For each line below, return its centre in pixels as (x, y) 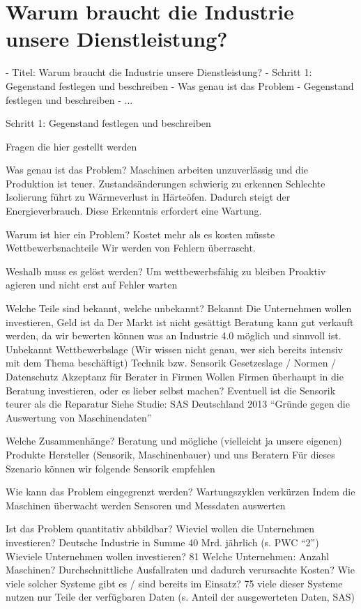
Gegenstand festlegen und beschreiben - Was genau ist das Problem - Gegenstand (180, 85)
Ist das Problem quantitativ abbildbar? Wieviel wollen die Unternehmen (160, 529)
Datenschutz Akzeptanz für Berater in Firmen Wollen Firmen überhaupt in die (175, 376)
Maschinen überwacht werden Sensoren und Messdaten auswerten (146, 505)
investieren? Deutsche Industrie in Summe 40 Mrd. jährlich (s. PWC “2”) (162, 542)
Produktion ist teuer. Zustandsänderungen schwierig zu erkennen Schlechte (166, 183)
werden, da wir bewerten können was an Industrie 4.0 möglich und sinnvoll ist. (174, 336)
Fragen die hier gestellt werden (71, 146)
